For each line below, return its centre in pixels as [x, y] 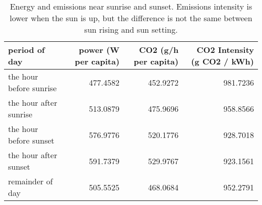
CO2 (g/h [159, 50]
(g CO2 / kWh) [222, 61]
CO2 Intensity [225, 50]
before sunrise [32, 88]
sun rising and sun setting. [131, 29]
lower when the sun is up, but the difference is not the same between [131, 18]
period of [26, 50]
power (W [99, 50]
